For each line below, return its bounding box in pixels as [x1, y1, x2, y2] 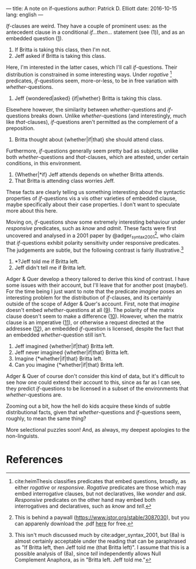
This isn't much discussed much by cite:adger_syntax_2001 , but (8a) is [14, 531, 185, 538]
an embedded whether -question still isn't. [6, 331, 107, 338]
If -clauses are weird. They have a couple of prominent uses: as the [6, 23, 167, 29]
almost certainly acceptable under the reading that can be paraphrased [14, 537, 187, 544]
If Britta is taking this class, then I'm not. [14, 46, 111, 53]
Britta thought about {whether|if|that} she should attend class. [14, 136, 164, 143]
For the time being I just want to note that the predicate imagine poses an [6, 287, 182, 294]
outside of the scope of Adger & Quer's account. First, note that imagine [6, 300, 180, 307]
